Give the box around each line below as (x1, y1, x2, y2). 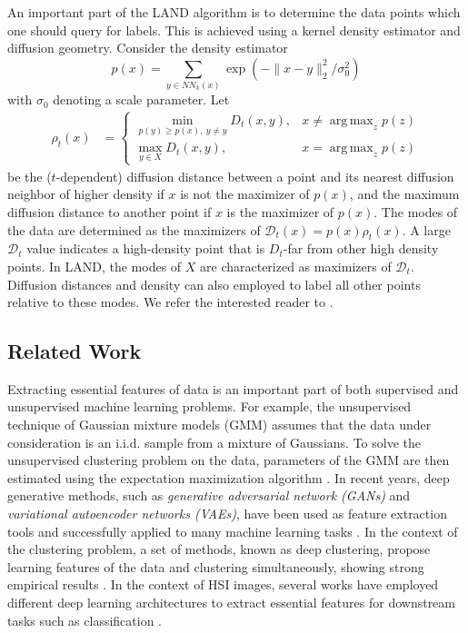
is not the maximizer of (180, 184, 310, 203)
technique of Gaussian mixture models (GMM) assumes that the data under (7, 415, 432, 434)
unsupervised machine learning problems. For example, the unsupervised (7, 397, 412, 416)
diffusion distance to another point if (7, 202, 212, 221)
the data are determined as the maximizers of (7, 220, 261, 239)
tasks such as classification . (7, 610, 163, 629)
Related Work (7, 337, 142, 365)
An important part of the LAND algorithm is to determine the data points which (7, 3, 461, 21)
